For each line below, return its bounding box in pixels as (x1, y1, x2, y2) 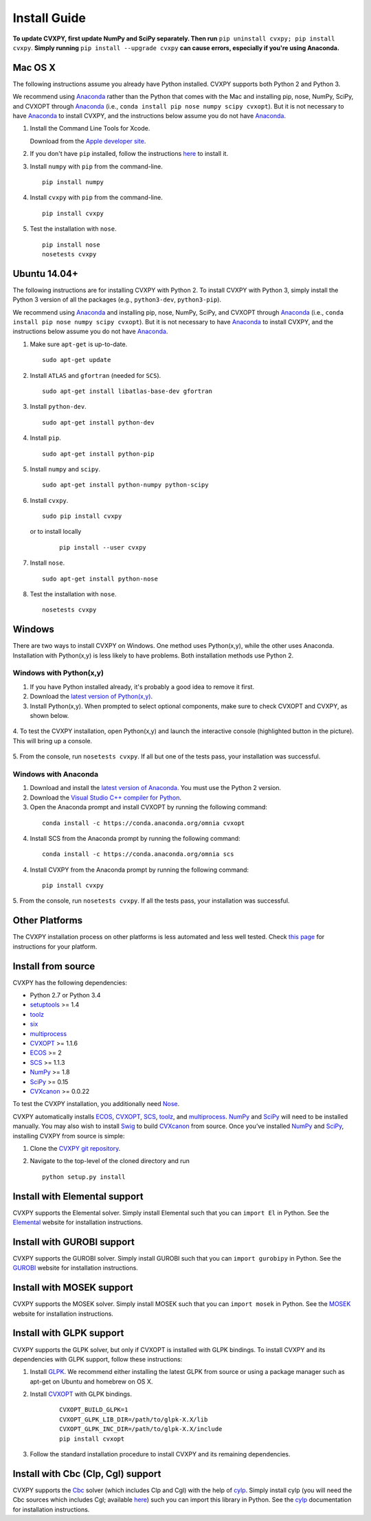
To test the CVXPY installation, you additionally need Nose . (12, 1100, 180, 1108)
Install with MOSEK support (12, 1282, 133, 1294)
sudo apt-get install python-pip (42, 450, 155, 458)
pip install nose (42, 240, 100, 249)
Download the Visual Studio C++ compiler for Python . (30, 793, 182, 802)
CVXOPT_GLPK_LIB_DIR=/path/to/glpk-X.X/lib (59, 1415, 208, 1423)
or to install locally (30, 528, 82, 536)
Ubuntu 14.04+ (12, 268, 79, 280)
